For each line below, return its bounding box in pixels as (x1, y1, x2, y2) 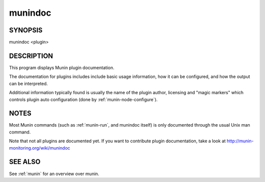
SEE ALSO (9, 157, 41, 166)
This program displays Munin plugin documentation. (9, 64, 115, 71)
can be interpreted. (9, 80, 48, 86)
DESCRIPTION (9, 52, 53, 60)
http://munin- (226, 138, 254, 144)
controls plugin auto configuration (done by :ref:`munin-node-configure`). (9, 96, 158, 103)
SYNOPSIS (9, 26, 43, 34)
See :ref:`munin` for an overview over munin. (9, 171, 100, 177)
